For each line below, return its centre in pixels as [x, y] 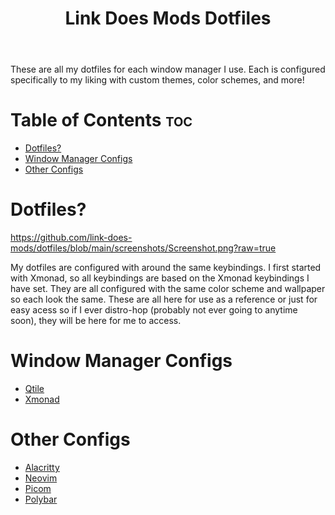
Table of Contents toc [101, 120]
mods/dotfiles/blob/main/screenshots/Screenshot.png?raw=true [143, 248]
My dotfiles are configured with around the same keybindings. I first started [166, 268]
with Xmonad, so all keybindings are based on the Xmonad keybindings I [160, 278]
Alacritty [42, 467]
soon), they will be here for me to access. [96, 321]
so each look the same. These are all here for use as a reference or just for [164, 299]
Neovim [41, 478]
